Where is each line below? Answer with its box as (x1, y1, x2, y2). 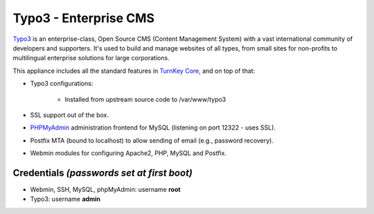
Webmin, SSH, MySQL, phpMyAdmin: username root (30, 185, 181, 193)
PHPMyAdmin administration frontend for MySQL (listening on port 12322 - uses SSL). (30, 123, 276, 132)
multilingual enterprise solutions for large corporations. (12, 54, 170, 62)
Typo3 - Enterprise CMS (12, 10, 155, 26)
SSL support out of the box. (30, 111, 109, 119)
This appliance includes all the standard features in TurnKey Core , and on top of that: (12, 66, 256, 75)
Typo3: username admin (30, 195, 100, 204)
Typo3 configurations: (30, 80, 93, 88)
